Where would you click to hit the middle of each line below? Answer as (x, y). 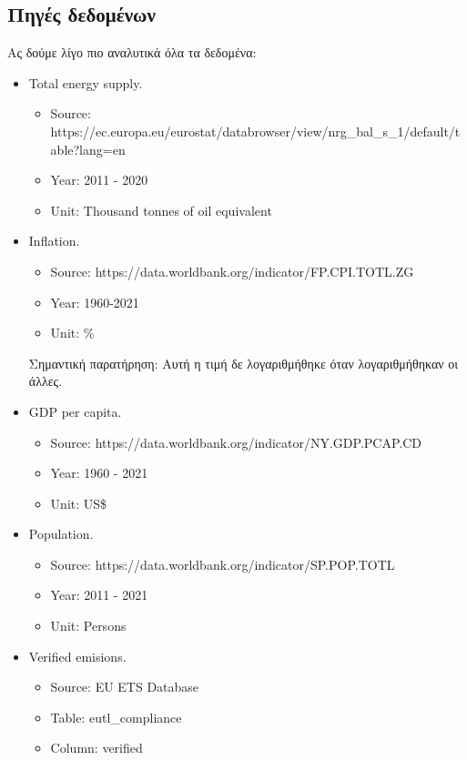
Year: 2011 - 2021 (99, 595)
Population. (61, 534)
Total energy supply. (86, 82)
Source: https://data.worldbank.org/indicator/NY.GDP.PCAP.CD (236, 442)
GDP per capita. (75, 411)
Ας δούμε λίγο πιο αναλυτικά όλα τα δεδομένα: (132, 52)
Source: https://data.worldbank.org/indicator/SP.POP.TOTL (223, 564)
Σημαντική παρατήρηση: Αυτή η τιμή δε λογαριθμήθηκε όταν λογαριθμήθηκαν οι (244, 363)
